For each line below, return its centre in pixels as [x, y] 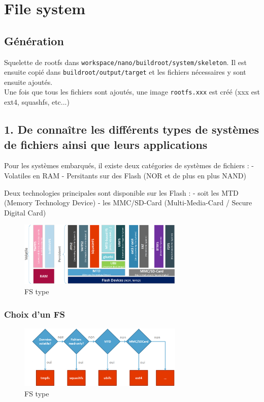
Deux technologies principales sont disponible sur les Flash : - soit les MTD [121, 192]
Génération [34, 40]
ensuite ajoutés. [28, 82]
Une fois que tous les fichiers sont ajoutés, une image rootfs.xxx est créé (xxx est [132, 92]
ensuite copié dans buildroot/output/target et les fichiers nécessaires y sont [125, 72]
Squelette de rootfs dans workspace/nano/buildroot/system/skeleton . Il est [125, 62]
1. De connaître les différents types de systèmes [132, 129]
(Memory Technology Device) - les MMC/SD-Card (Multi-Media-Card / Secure [128, 203]
